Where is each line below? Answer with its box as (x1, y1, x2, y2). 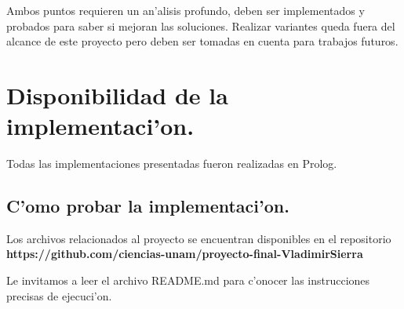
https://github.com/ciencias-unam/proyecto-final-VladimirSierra (6, 245, 363, 262)
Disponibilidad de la (6, 78, 228, 111)
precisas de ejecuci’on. (6, 287, 112, 304)
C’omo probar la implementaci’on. (6, 194, 289, 218)
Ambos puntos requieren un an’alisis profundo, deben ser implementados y (6, 2, 365, 18)
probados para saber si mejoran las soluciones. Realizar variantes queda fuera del (6, 17, 395, 34)
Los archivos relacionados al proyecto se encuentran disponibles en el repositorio (6, 230, 391, 246)
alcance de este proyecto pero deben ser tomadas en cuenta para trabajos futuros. (6, 33, 399, 49)
